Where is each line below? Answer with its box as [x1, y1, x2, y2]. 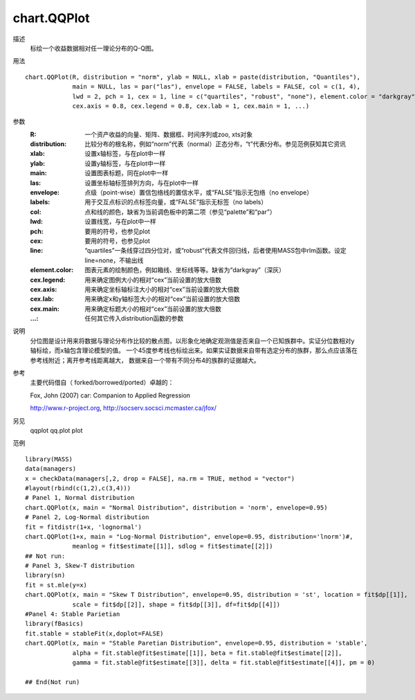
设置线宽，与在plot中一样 [84, 217, 156, 226]
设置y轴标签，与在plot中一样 [84, 159, 166, 168]
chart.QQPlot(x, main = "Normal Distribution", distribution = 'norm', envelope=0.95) [25, 503, 328, 512]
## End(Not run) [25, 678, 80, 685]
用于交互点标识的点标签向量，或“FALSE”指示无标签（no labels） [84, 198, 268, 206]
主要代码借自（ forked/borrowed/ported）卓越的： [30, 378, 174, 387]
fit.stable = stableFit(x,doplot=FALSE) [25, 629, 164, 637]
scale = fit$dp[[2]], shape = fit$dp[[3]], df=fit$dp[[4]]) [72, 600, 281, 609]
